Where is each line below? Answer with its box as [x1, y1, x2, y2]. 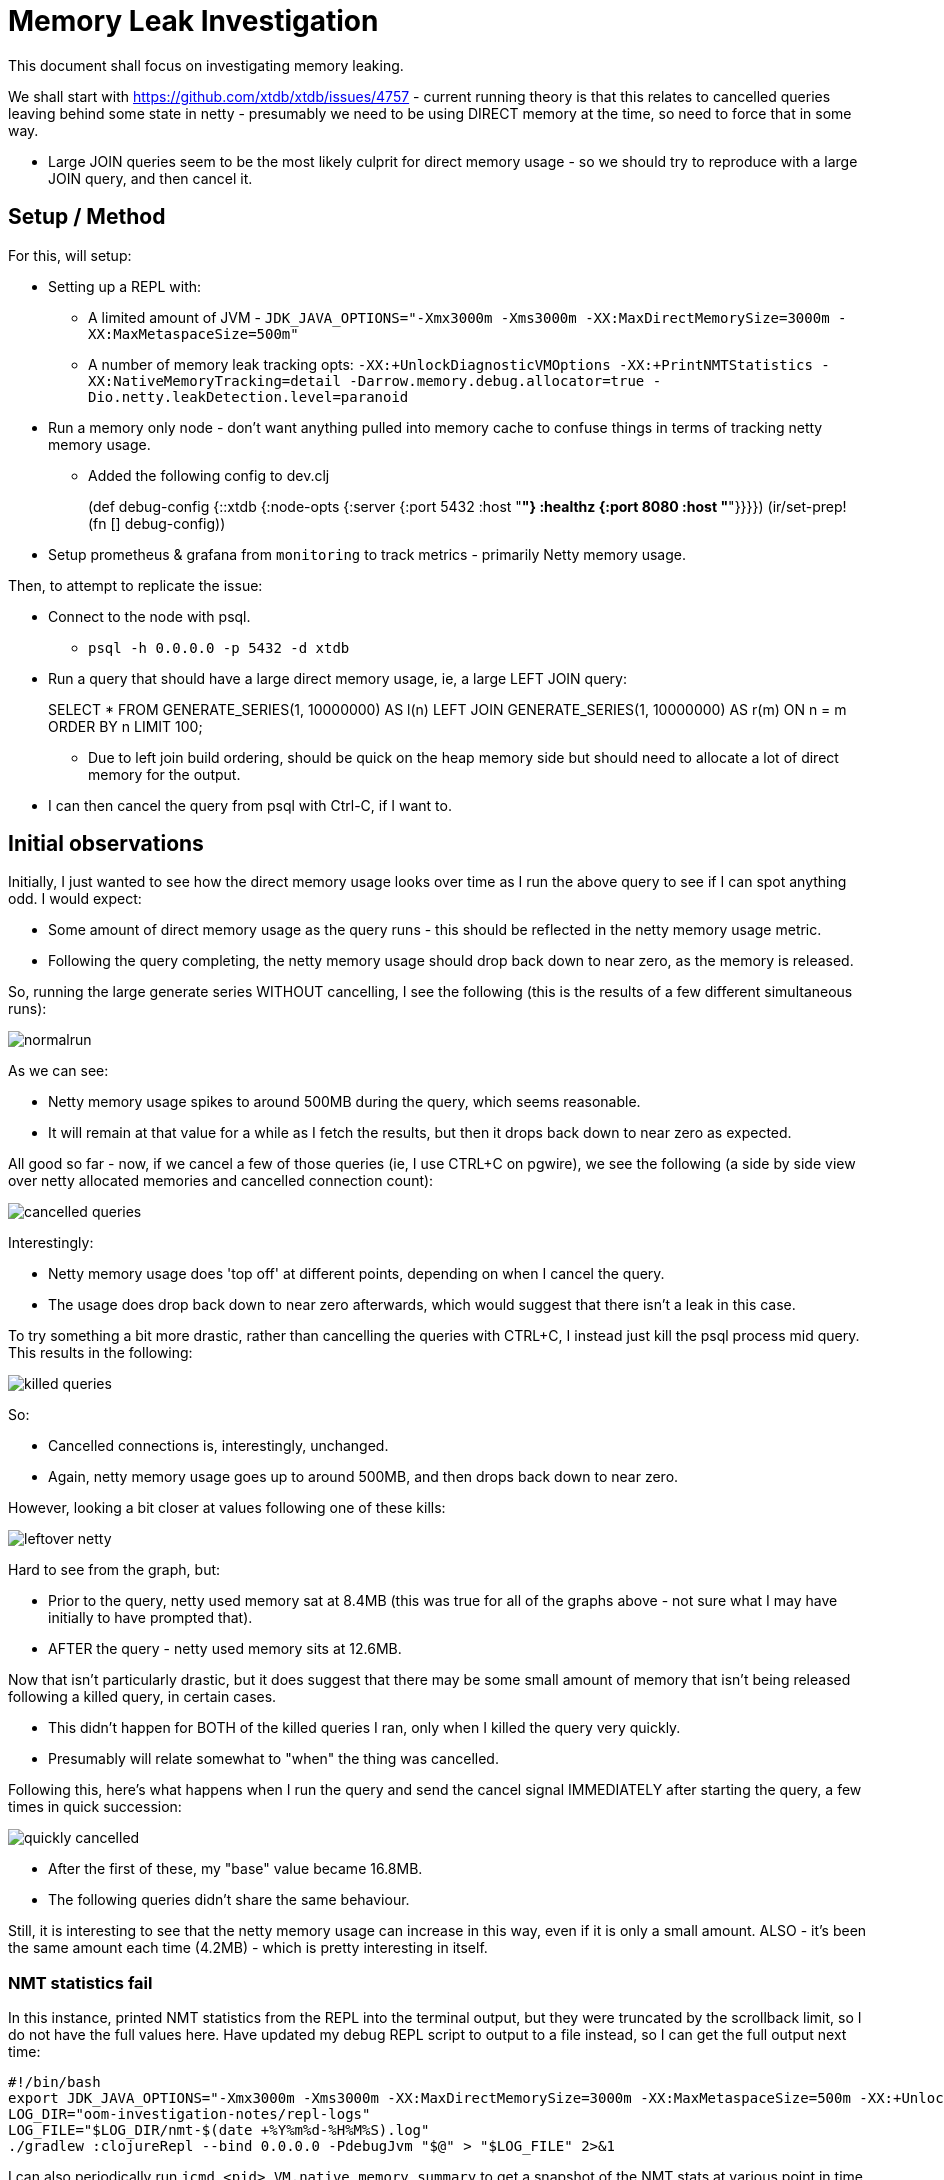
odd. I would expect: [8, 890, 142, 908]
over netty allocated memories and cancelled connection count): [8, 1172, 434, 1190]
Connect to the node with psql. [48, 607, 251, 625]
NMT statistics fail [8, 1972, 153, 1993]
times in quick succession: [8, 1798, 182, 1816]
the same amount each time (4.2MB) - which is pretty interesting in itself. [8, 1939, 488, 1957]
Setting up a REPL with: [48, 277, 202, 295]
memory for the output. [88, 765, 241, 783]
